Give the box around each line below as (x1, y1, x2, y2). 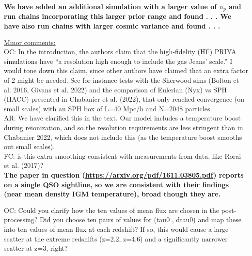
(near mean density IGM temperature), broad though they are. (4, 189, 221, 199)
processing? (4, 214, 38, 225)
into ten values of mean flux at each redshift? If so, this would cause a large (4, 224, 229, 234)
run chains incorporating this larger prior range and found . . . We (4, 11, 232, 21)
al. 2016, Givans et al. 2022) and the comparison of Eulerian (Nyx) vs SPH (4, 84, 227, 94)
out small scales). (4, 141, 55, 151)
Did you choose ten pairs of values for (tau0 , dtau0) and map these (40, 214, 241, 225)
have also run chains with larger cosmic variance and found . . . (4, 21, 220, 31)
